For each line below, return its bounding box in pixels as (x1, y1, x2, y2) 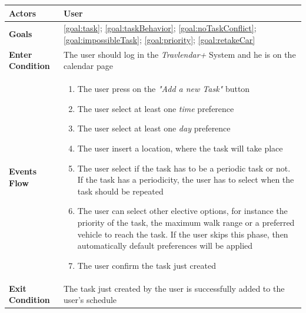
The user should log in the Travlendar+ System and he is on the (63, 48, 296, 60)
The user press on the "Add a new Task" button (77, 83, 250, 95)
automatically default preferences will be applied (77, 239, 253, 252)
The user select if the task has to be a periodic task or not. (77, 162, 291, 174)
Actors (9, 6, 36, 19)
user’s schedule (63, 294, 117, 306)
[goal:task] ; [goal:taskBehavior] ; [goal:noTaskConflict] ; (63, 22, 257, 34)
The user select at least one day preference (77, 122, 231, 134)
